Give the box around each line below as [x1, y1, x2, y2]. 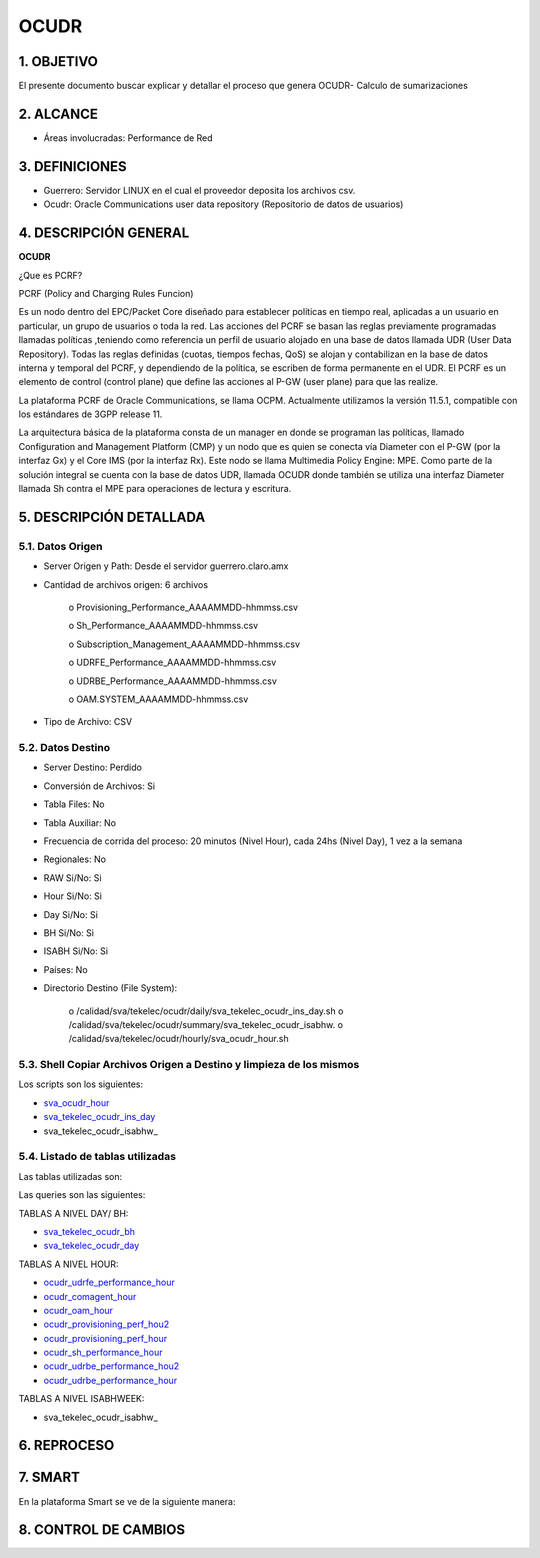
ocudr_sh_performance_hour [43, 1346, 163, 1359]
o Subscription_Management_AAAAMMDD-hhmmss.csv [68, 638, 300, 650]
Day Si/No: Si [43, 908, 99, 920]
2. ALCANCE [18, 105, 99, 122]
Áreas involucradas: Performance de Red [43, 131, 214, 144]
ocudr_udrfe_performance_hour [43, 1276, 175, 1289]
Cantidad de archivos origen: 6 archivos [43, 578, 209, 590]
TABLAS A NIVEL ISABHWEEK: [18, 1393, 145, 1405]
